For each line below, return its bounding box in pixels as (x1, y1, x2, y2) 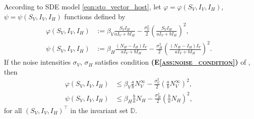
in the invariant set (70, 105, 128, 115)
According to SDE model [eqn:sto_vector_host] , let (4, 1, 161, 11)
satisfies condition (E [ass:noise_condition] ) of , (95, 57, 251, 67)
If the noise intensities (4, 57, 71, 67)
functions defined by (64, 11, 126, 21)
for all (4, 105, 22, 115)
